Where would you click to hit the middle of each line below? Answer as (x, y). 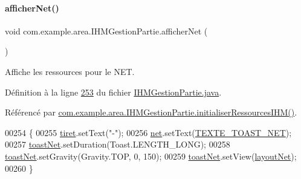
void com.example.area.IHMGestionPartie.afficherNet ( (106, 31)
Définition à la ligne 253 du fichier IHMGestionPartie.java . (113, 92)
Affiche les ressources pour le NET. (70, 71)
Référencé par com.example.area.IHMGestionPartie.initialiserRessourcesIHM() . (151, 112)
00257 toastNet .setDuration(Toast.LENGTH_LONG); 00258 (118, 144)
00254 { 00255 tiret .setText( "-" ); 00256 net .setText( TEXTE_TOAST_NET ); (148, 132)
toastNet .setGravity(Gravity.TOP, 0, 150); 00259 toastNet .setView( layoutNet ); (151, 156)
